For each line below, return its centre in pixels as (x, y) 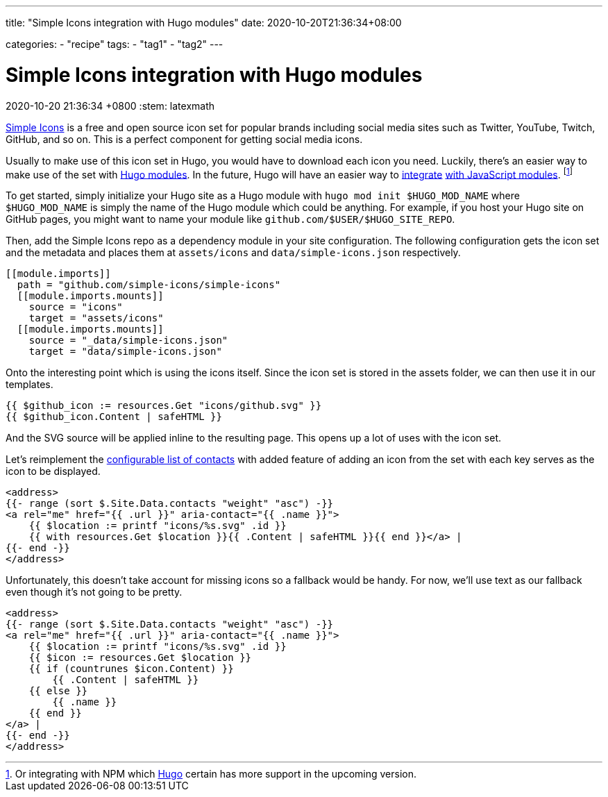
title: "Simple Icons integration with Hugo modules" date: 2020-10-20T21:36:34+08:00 (204, 23)
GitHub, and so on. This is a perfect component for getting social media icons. (184, 139)
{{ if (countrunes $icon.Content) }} (131, 669)
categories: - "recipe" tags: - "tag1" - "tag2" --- (115, 44)
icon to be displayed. (53, 471)
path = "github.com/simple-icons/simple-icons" (149, 285)
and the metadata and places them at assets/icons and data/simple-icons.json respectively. (233, 253)
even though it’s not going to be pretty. (94, 592)
